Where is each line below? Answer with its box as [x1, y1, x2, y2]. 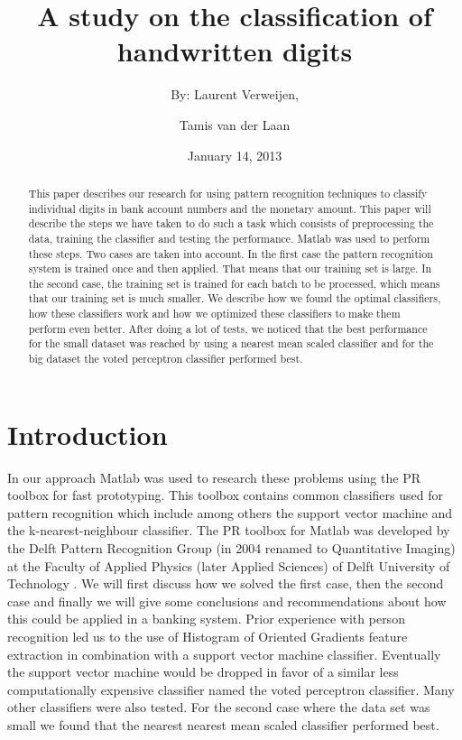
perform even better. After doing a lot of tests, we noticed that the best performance [28, 320, 428, 336]
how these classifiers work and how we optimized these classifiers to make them [28, 306, 401, 321]
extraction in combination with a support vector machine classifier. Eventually [7, 644, 441, 663]
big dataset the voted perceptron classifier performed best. [28, 351, 303, 366]
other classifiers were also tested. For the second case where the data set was [7, 698, 430, 717]
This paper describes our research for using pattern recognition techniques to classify [28, 185, 428, 200]
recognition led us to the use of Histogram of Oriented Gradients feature [7, 627, 408, 646]
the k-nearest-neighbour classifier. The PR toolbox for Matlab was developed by [7, 521, 450, 540]
